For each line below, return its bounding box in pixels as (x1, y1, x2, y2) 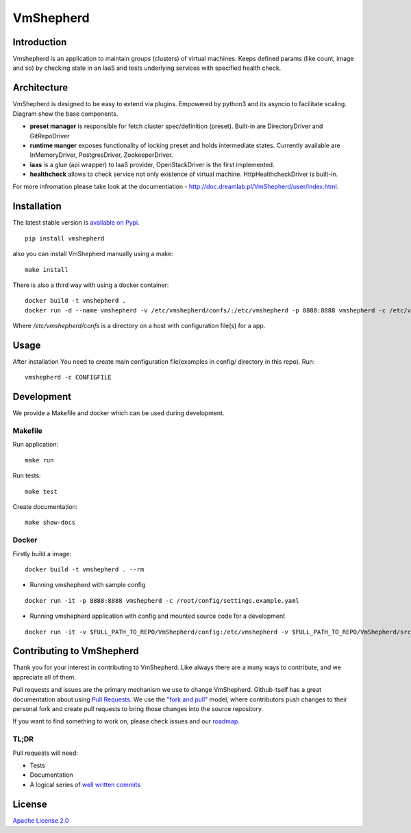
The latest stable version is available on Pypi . (12, 219, 140, 227)
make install (25, 266, 68, 273)
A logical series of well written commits (29, 780, 140, 788)
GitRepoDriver (29, 132, 70, 140)
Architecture (12, 82, 68, 94)
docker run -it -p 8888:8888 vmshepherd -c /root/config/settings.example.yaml (25, 597, 299, 604)
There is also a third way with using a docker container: (12, 281, 169, 289)
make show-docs (25, 519, 76, 527)
